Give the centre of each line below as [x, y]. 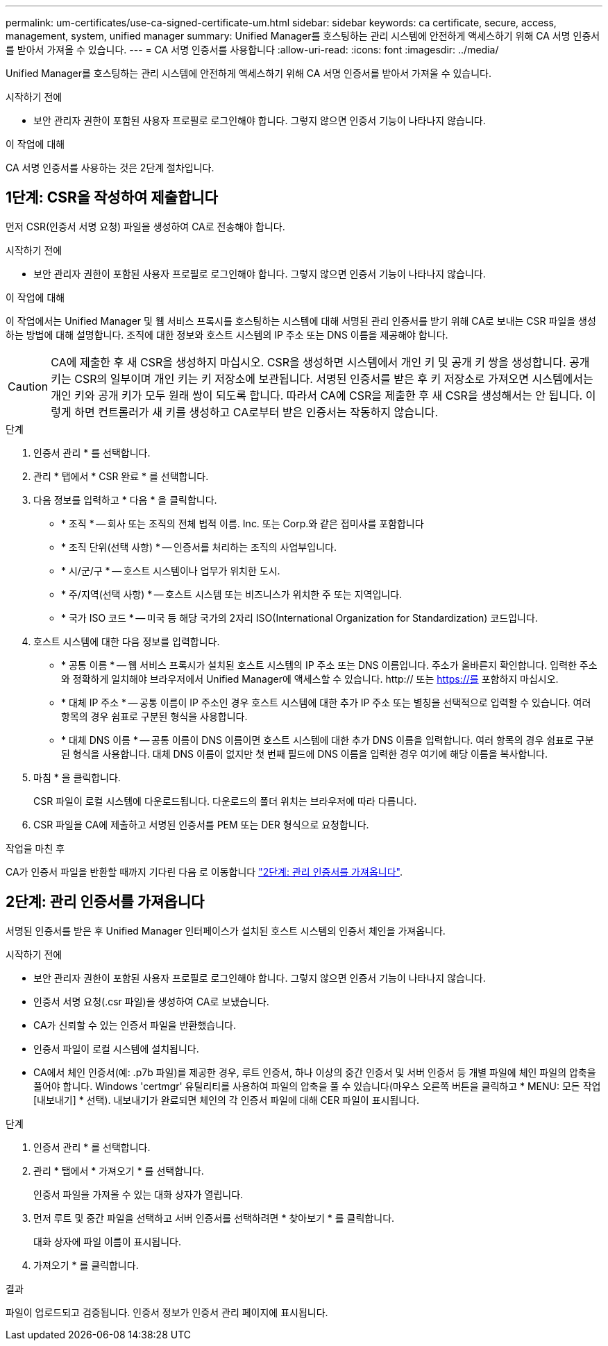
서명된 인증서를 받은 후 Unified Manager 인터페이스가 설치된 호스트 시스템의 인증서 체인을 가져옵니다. [226, 930]
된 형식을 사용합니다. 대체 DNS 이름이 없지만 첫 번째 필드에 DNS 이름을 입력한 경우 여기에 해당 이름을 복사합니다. [304, 753]
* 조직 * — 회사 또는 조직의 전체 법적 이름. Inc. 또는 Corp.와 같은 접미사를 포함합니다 [243, 523]
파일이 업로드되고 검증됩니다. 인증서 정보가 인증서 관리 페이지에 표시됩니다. [167, 1312]
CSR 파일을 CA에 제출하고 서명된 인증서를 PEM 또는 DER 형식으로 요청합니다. [201, 824]
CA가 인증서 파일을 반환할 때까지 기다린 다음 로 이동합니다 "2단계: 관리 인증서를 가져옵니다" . [204, 871]
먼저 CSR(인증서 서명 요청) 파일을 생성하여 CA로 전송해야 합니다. [145, 226]
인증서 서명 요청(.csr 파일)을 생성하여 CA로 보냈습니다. [151, 1001]
